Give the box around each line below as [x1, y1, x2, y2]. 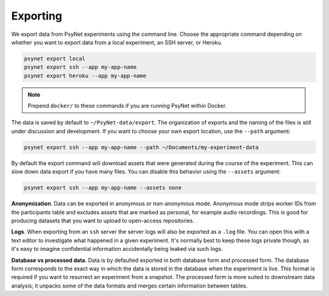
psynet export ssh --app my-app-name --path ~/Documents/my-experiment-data [24, 144, 259, 150]
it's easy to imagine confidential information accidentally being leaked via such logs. [11, 245, 223, 253]
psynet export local [24, 55, 85, 62]
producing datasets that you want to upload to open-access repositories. [11, 217, 195, 224]
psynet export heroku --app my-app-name [24, 72, 146, 79]
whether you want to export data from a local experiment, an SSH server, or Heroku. [11, 38, 222, 46]
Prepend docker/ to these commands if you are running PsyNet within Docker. [27, 102, 227, 110]
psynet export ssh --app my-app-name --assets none [24, 185, 182, 191]
